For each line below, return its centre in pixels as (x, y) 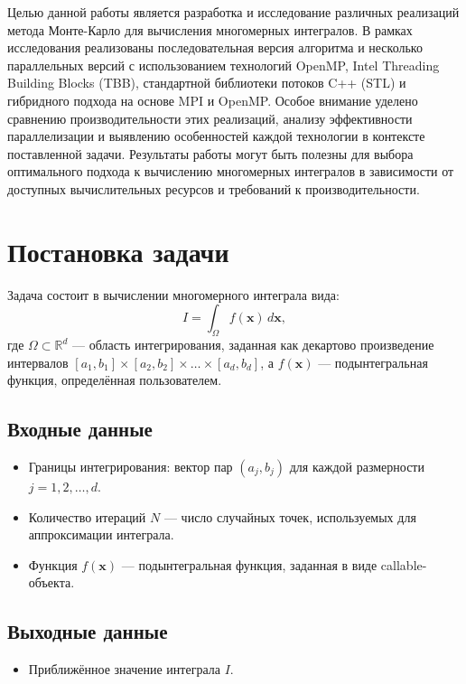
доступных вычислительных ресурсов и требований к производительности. (214, 188)
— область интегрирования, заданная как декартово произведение (253, 345)
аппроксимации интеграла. (101, 534)
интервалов (38, 362)
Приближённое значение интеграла (124, 669)
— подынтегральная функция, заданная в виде (249, 564)
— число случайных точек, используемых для (290, 516)
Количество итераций (87, 516)
